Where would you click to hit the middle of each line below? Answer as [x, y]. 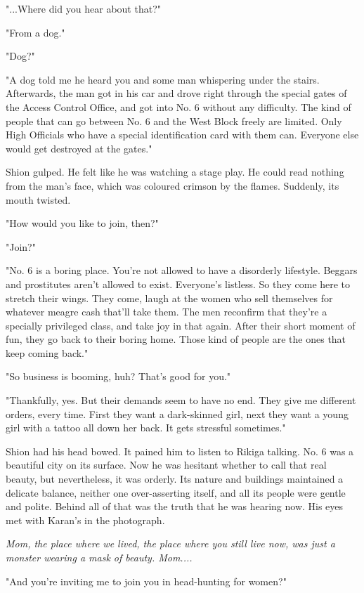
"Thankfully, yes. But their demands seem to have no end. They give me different [181, 400]
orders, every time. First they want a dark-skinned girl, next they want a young [177, 413]
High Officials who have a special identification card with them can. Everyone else [182, 135]
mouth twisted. [38, 199]
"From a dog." [35, 32]
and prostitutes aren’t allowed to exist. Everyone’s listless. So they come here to [178, 284]
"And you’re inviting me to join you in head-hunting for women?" [146, 581]
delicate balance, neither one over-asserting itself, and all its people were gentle [176, 492]
